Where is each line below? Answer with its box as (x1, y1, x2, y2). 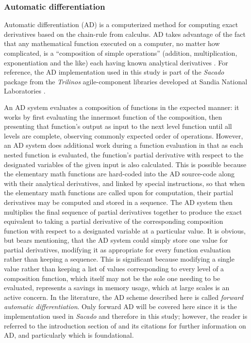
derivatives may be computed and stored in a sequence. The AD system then (4, 197, 233, 207)
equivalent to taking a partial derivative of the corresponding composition (4, 216, 223, 226)
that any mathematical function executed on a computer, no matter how (4, 38, 220, 48)
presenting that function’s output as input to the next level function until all (4, 121, 232, 131)
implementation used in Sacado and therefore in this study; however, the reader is (4, 311, 248, 321)
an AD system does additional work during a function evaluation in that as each (4, 140, 243, 150)
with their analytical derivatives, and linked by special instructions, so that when (4, 178, 245, 188)
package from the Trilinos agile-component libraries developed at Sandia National (4, 76, 248, 86)
